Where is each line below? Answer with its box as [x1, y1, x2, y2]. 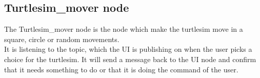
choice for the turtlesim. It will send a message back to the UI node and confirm [4, 53, 256, 64]
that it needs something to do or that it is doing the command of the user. [4, 64, 238, 74]
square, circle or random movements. [4, 33, 119, 44]
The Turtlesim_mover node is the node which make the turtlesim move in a [4, 24, 243, 34]
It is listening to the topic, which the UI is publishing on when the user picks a [4, 44, 252, 54]
